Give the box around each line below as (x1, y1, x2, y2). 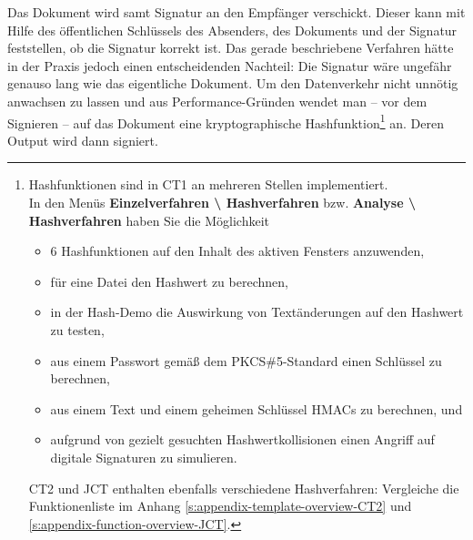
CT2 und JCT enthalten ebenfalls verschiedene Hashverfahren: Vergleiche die (28, 478, 459, 497)
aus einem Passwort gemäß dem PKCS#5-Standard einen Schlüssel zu (50, 351, 442, 370)
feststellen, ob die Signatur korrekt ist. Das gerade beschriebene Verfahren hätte (7, 38, 454, 57)
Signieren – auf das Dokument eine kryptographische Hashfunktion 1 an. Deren (7, 110, 444, 132)
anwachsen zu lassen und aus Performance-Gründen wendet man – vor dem (7, 91, 428, 110)
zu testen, (50, 320, 105, 339)
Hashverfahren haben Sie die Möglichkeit (28, 210, 269, 229)
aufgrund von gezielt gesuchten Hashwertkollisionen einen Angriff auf (50, 430, 435, 449)
